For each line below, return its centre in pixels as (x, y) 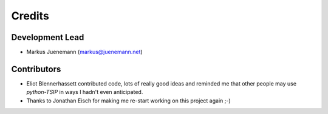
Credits (30, 16)
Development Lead (48, 37)
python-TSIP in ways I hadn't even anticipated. (85, 92)
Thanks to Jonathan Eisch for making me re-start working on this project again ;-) (128, 101)
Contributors (36, 69)
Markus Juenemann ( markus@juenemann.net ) (84, 52)
